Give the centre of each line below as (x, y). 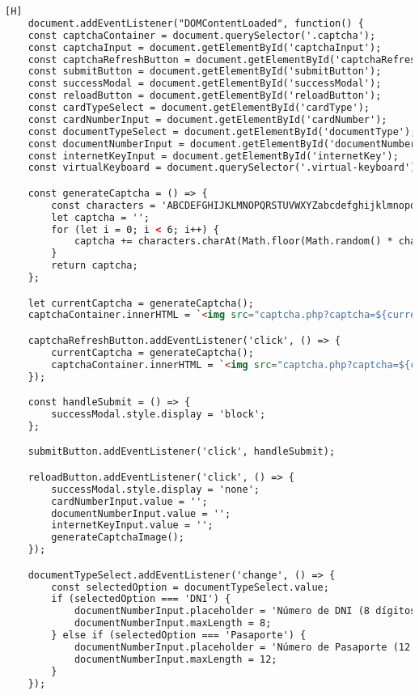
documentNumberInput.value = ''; (141, 513)
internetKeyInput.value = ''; (132, 525)
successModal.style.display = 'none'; (155, 489)
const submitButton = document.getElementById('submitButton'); (205, 72)
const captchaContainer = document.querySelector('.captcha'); (202, 35)
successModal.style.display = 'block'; (159, 414)
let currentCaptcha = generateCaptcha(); (141, 303)
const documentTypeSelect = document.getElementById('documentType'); (222, 131)
